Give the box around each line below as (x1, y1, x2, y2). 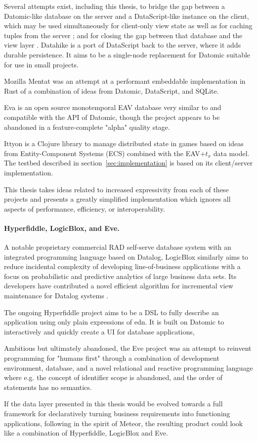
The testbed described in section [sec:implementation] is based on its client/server (4, 158, 253, 168)
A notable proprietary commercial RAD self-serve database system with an (4, 242, 231, 252)
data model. (213, 148, 250, 158)
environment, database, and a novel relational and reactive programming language (4, 362, 253, 373)
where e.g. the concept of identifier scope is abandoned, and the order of (4, 372, 223, 383)
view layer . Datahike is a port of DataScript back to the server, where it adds (4, 40, 241, 50)
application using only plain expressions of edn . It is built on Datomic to (4, 317, 224, 327)
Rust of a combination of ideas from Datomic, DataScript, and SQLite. (4, 85, 219, 96)
